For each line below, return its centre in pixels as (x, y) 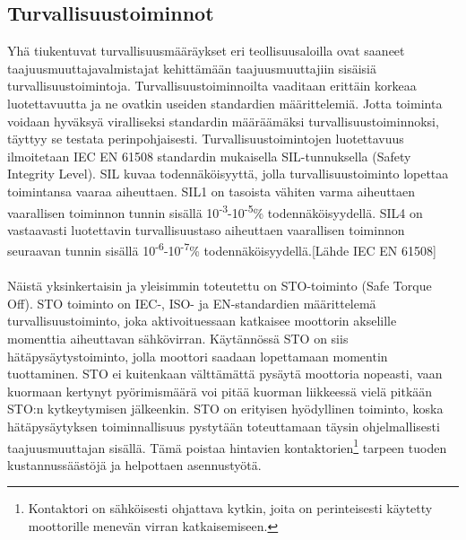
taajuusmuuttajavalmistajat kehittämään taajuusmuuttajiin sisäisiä (192, 68)
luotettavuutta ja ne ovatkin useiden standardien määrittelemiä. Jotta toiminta (225, 103)
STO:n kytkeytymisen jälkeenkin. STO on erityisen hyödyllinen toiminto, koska (225, 409)
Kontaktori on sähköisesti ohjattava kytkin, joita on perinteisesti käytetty (230, 508)
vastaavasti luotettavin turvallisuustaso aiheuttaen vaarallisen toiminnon (206, 229)
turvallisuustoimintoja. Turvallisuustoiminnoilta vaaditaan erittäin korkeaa (212, 86)
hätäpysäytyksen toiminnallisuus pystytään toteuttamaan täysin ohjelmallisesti (224, 426)
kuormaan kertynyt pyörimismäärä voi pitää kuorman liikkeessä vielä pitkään (220, 391)
